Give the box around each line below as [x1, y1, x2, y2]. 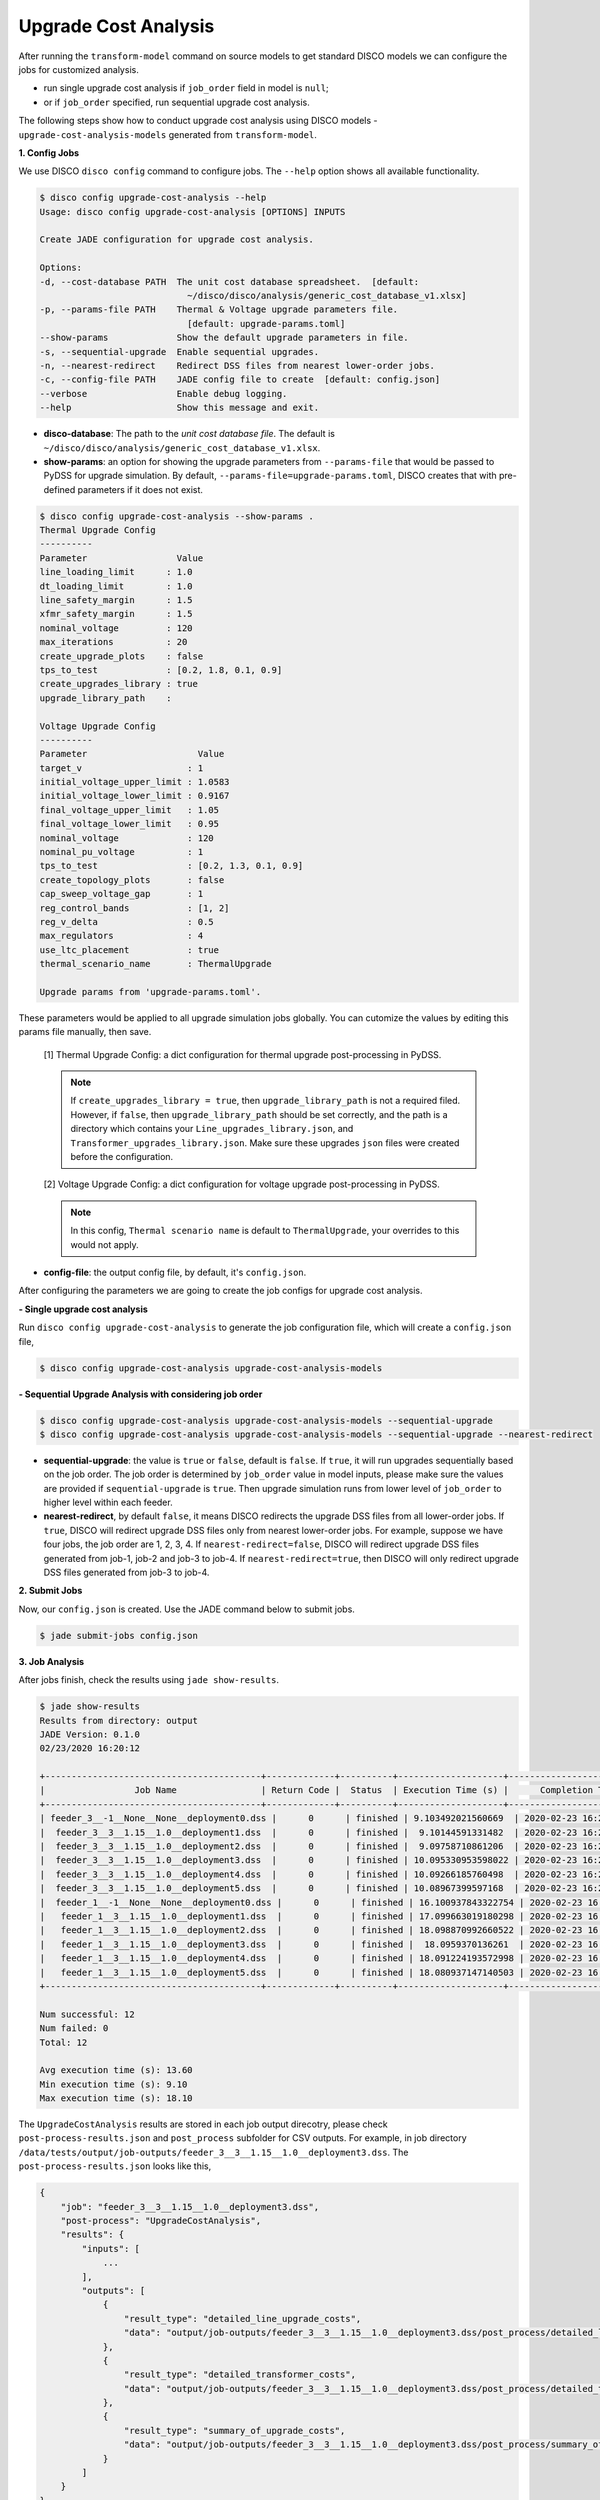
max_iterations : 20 [39, 636, 188, 648]
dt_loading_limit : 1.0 [39, 580, 194, 592]
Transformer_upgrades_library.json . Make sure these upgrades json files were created [70, 1136, 460, 1149]
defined [43, 483, 76, 495]
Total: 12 [39, 2036, 88, 2048]
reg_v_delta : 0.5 [39, 916, 214, 927]
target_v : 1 [39, 762, 204, 774]
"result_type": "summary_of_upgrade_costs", [123, 2425, 346, 2436]
